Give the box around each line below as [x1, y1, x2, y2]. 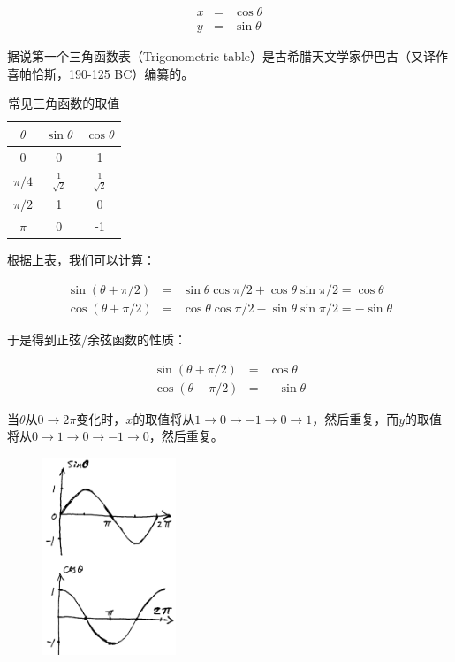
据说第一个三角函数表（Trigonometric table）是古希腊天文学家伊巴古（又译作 [7, 47, 449, 65]
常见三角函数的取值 [8, 94, 120, 112]
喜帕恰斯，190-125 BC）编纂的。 [7, 64, 194, 82]
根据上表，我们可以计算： [7, 250, 155, 269]
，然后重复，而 [312, 409, 399, 427]
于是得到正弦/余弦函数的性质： [7, 330, 186, 349]
